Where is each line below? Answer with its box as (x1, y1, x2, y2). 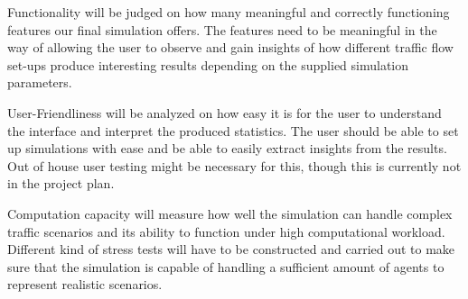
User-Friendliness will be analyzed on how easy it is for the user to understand (7, 103, 442, 122)
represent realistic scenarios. (7, 275, 163, 294)
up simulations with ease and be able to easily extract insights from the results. (7, 139, 447, 158)
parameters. (7, 73, 72, 92)
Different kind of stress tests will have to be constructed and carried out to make (7, 240, 455, 258)
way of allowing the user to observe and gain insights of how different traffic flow (7, 38, 454, 57)
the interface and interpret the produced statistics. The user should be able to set (7, 121, 459, 140)
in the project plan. (7, 174, 115, 193)
